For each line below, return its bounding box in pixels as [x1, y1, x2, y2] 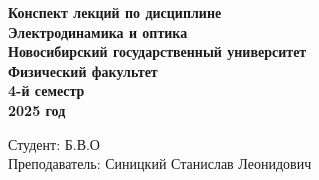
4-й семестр [8, 80, 85, 101]
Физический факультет [8, 60, 158, 81]
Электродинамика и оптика [8, 21, 188, 42]
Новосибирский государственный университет [8, 41, 307, 62]
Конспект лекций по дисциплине [8, 2, 222, 22]
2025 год [8, 99, 66, 120]
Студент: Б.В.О [8, 133, 100, 154]
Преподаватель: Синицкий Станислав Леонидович [8, 153, 312, 174]
